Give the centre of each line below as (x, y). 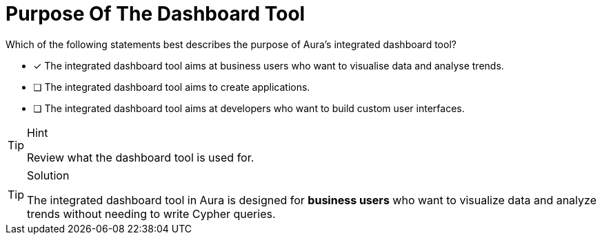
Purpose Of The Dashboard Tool (155, 14)
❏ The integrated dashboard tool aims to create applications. (172, 87)
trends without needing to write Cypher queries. (151, 214)
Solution (48, 175)
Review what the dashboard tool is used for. (141, 157)
